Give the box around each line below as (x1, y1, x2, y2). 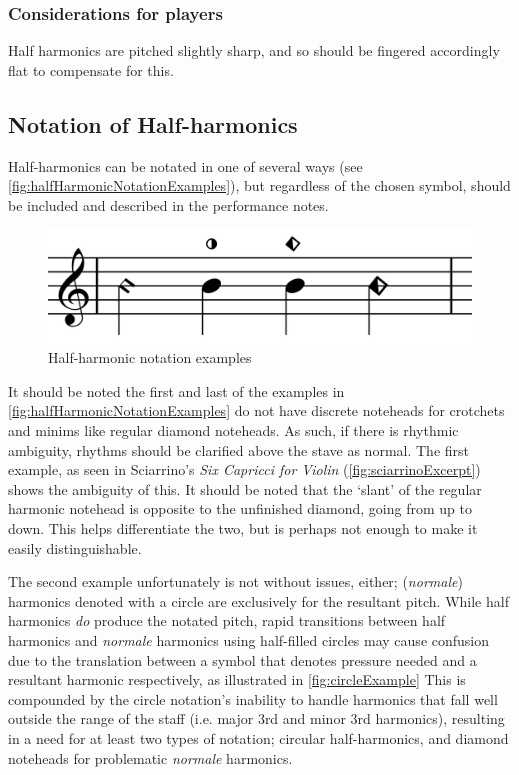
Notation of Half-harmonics (8, 108, 298, 139)
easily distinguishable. (8, 537, 142, 558)
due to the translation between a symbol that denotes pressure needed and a (8, 649, 477, 670)
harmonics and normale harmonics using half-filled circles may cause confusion (8, 629, 490, 650)
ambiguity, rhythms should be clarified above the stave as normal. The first (8, 439, 469, 460)
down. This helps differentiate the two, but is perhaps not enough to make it (8, 518, 478, 539)
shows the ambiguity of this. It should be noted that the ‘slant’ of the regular (8, 478, 482, 499)
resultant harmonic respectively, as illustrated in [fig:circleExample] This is (8, 669, 466, 690)
